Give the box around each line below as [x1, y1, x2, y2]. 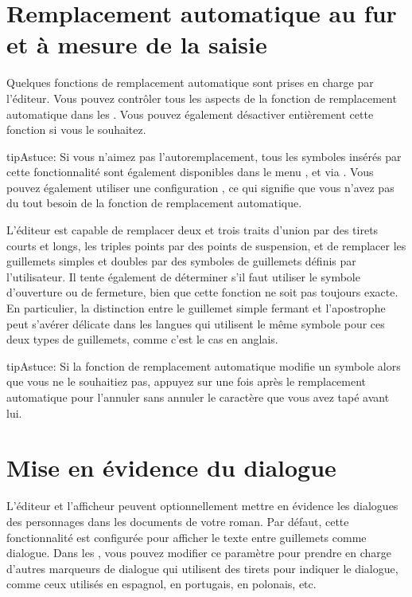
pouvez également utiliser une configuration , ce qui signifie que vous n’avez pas [6, 179, 395, 195]
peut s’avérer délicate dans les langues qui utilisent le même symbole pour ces [6, 315, 385, 332]
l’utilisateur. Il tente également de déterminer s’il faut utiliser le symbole [6, 268, 360, 285]
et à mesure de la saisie [6, 28, 267, 61]
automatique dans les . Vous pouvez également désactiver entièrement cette [6, 105, 374, 122]
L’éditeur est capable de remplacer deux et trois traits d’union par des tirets [6, 222, 379, 238]
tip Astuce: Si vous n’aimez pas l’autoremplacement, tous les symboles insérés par [6, 147, 402, 164]
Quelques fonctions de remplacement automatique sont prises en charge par [6, 74, 374, 91]
